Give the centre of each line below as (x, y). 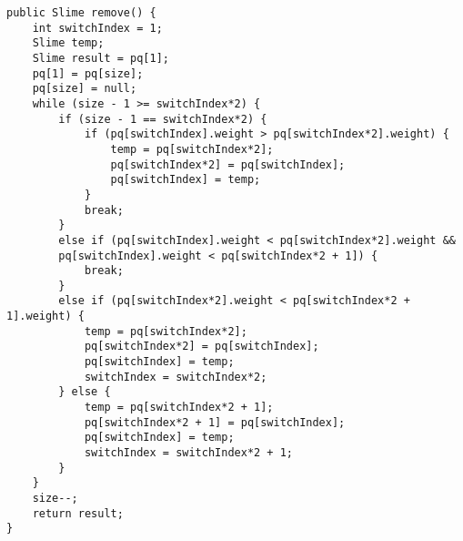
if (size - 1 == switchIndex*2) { (163, 119)
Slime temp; (68, 43)
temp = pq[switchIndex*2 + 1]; (179, 408)
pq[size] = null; (85, 89)
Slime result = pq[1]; (101, 58)
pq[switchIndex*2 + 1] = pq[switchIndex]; (215, 422)
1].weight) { (45, 316)
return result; (78, 513)
